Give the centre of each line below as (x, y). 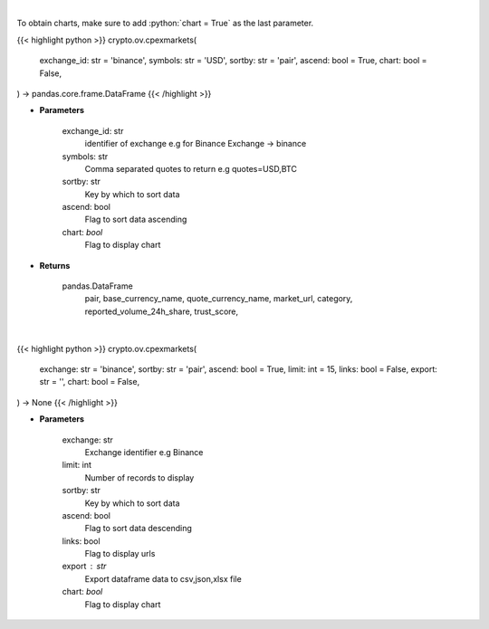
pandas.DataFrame (97, 286)
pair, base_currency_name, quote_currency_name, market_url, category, (219, 299)
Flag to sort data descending (138, 529)
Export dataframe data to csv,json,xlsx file (163, 578)
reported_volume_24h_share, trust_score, (162, 311)
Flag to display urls (120, 554)
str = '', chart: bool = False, (90, 382)
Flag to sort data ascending (136, 219)
